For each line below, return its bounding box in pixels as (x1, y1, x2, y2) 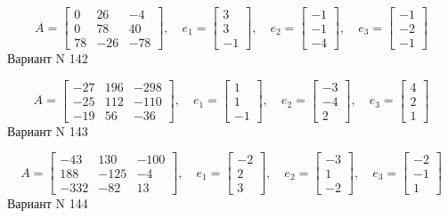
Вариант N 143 (7, 121, 88, 140)
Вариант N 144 (7, 194, 88, 213)
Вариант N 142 (7, 49, 88, 68)
